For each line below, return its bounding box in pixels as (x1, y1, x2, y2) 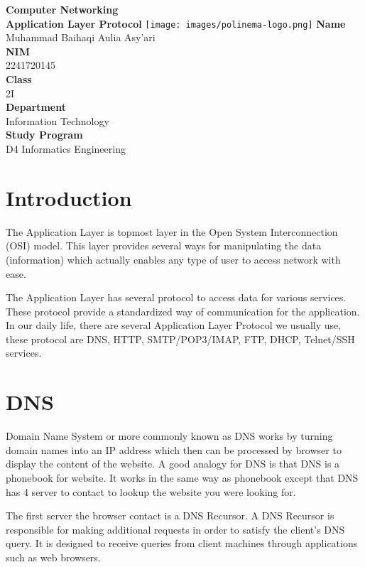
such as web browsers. (6, 549, 101, 564)
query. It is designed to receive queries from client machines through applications (6, 536, 358, 551)
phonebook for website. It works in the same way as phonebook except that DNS (6, 470, 359, 485)
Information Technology (6, 113, 109, 128)
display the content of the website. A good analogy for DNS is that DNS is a (6, 456, 340, 471)
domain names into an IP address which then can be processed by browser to (6, 442, 342, 457)
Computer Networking (6, 2, 119, 16)
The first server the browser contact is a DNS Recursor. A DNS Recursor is (6, 508, 334, 523)
